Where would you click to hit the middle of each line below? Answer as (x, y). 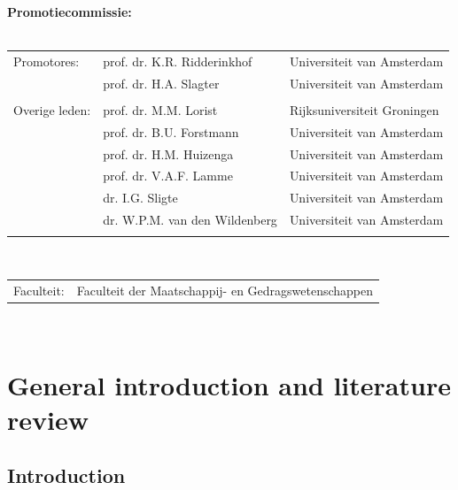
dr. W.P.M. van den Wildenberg (190, 220)
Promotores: (47, 61)
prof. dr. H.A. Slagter (161, 83)
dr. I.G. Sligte (140, 198)
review (48, 419)
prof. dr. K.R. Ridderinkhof (178, 61)
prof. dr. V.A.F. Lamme (168, 176)
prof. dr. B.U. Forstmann (171, 131)
